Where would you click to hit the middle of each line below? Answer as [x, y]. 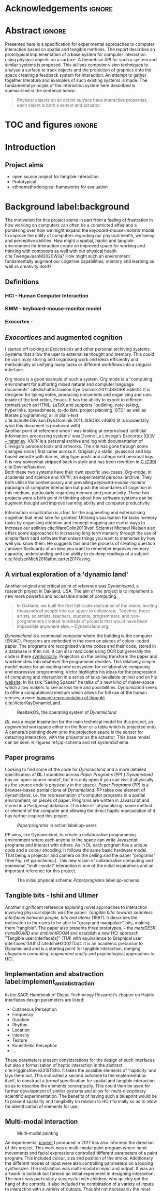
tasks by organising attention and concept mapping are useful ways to [75, 523]
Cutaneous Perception [34, 1009]
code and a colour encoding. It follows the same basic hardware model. [76, 850]
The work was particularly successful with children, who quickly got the [77, 1179]
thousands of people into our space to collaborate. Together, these [83, 611]
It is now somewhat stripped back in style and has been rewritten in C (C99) [81, 462]
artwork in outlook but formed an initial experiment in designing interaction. [80, 1174]
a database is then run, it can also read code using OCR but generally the [78, 651]
